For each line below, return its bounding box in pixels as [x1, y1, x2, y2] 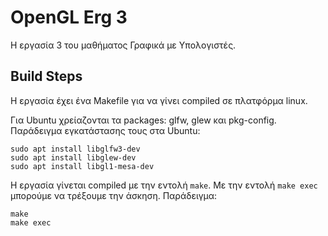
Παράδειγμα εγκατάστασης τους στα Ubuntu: [10, 124, 201, 136]
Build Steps [10, 68, 83, 85]
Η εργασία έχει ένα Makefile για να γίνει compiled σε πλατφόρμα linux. [10, 94, 308, 106]
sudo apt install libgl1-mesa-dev [10, 161, 155, 171]
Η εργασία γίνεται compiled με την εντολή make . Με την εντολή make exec [10, 179, 318, 191]
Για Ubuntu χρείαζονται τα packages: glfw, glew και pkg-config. [10, 114, 277, 126]
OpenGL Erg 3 [10, 6, 128, 29]
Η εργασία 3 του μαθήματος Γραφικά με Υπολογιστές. [10, 39, 237, 51]
